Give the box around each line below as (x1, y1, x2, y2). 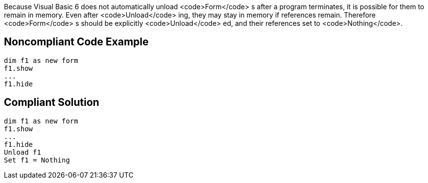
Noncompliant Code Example (4, 36, 149, 48)
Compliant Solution (4, 96, 99, 109)
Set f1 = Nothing (4, 156, 70, 164)
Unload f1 (4, 148, 41, 156)
